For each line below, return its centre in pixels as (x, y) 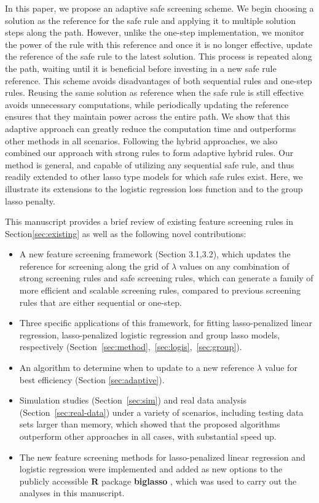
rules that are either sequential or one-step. (100, 302)
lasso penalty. (30, 201)
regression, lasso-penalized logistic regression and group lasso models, (150, 334)
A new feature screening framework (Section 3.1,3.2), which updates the (155, 254)
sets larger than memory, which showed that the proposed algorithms (150, 424)
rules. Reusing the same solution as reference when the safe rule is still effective (154, 92)
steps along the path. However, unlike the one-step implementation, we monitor (155, 32)
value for (281, 368)
